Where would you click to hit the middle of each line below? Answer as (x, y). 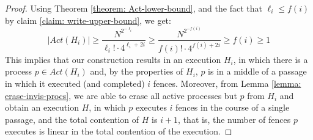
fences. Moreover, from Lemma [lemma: (227, 83)
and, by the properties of (137, 71)
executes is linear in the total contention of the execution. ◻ (119, 131)
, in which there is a (271, 59)
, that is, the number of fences (234, 119)
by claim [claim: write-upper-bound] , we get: (88, 20)
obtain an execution (42, 107)
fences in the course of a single (233, 107)
